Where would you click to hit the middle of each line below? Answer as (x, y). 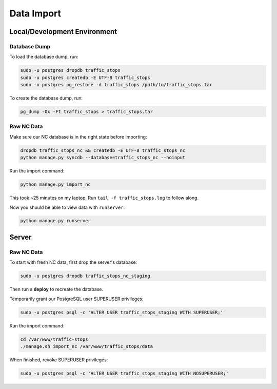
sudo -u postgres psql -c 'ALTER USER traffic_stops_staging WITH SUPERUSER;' (122, 312)
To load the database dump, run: (44, 57)
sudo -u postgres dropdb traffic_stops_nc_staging (85, 276)
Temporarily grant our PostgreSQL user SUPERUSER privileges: (76, 299)
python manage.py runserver (55, 221)
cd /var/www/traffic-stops (54, 339)
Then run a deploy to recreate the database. (56, 289)
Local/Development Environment (63, 32)
